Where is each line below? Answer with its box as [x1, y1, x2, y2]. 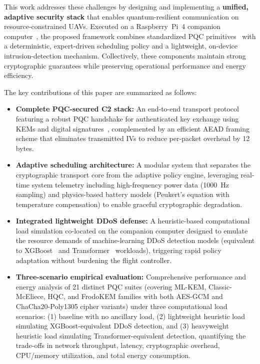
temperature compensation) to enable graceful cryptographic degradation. [15, 198, 242, 209]
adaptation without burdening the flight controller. [15, 254, 172, 265]
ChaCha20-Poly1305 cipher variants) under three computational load [15, 301, 227, 311]
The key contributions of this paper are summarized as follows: [4, 86, 197, 97]
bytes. [15, 142, 34, 153]
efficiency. [4, 70, 33, 80]
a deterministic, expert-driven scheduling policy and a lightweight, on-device [4, 40, 237, 51]
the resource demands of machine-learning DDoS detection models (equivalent [15, 235, 255, 245]
